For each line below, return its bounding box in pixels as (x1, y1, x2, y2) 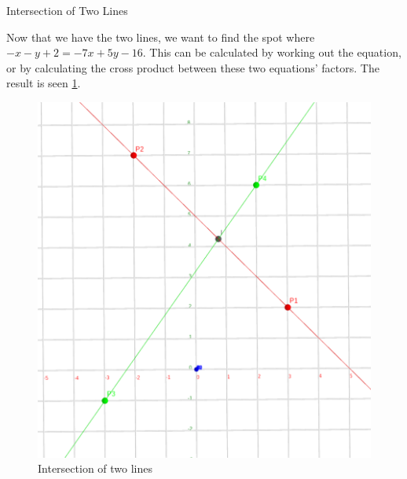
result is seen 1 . (6, 75, 81, 91)
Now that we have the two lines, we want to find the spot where (6, 28, 315, 45)
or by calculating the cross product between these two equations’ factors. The (6, 59, 379, 76)
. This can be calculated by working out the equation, (142, 44, 401, 61)
